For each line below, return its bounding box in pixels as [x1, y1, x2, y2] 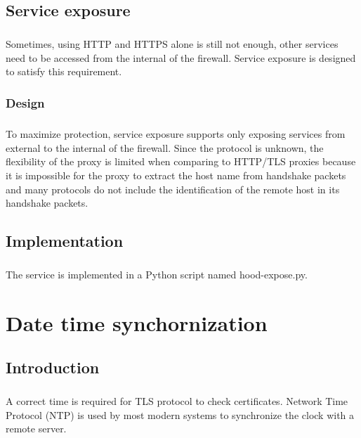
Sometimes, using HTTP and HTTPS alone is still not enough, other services [6, 37, 339, 51]
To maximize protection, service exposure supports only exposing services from [6, 127, 346, 141]
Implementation [6, 230, 124, 252]
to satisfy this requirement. [6, 64, 122, 79]
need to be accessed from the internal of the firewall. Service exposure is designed [6, 50, 356, 65]
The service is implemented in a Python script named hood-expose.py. [6, 266, 308, 281]
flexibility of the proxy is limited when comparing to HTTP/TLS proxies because [6, 154, 356, 169]
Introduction [6, 356, 100, 378]
